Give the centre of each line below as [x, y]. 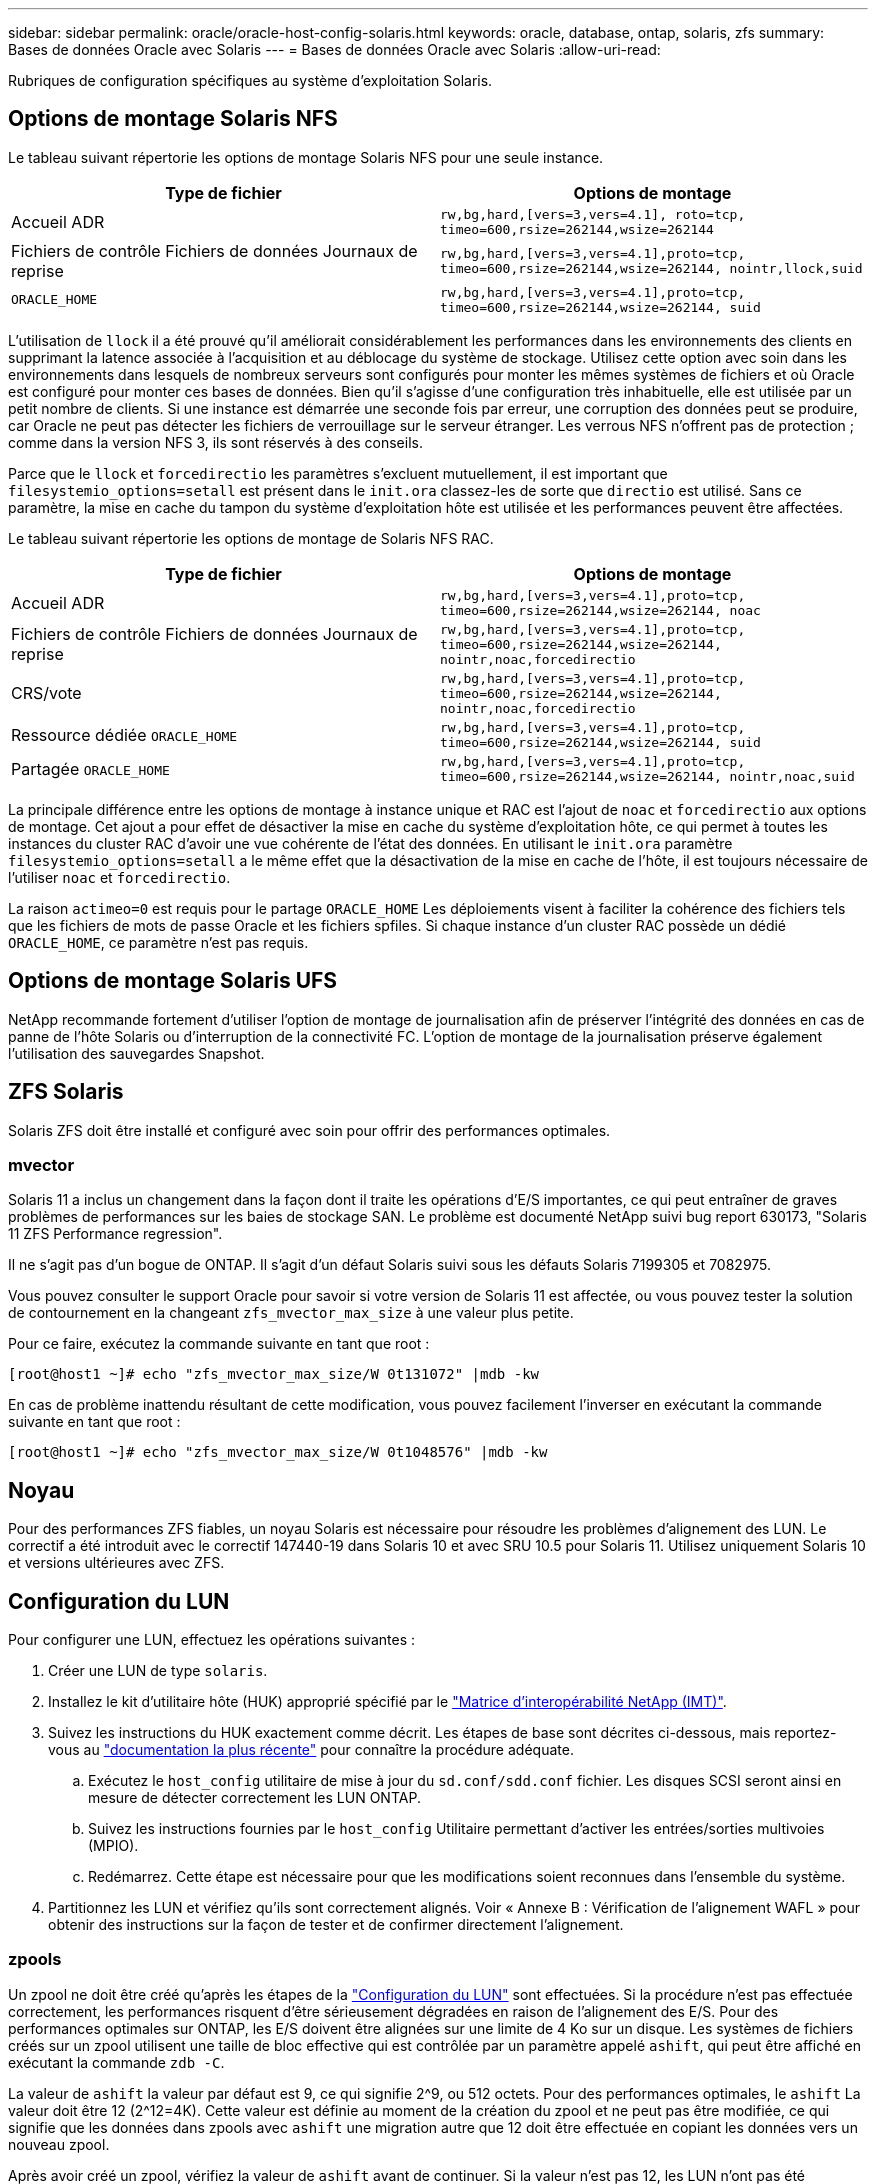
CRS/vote [46, 693]
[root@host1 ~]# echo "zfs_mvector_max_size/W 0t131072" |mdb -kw [274, 1374]
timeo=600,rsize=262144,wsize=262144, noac [600, 610]
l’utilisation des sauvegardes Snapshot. [136, 1053]
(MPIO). [113, 1845]
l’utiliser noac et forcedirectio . [119, 877]
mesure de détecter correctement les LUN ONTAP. [254, 1797]
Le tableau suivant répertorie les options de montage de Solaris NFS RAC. [251, 538]
